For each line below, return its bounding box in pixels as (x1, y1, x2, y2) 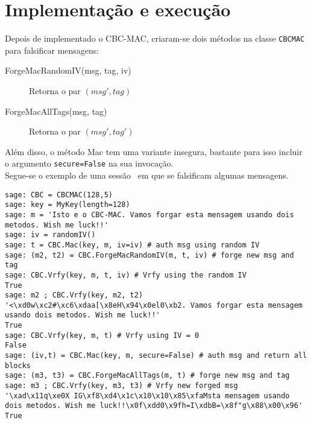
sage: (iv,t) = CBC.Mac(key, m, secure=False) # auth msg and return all (5, 351, 307, 360)
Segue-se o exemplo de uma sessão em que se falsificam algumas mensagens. (5, 169, 289, 181)
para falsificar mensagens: (5, 43, 99, 56)
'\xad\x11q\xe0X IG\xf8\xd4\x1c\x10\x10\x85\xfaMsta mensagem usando (5, 391, 290, 400)
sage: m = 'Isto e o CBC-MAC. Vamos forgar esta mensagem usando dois (5, 210, 294, 219)
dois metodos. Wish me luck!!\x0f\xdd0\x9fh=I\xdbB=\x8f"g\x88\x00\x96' (5, 401, 303, 410)
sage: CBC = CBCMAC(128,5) (5, 190, 113, 199)
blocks (5, 361, 31, 370)
